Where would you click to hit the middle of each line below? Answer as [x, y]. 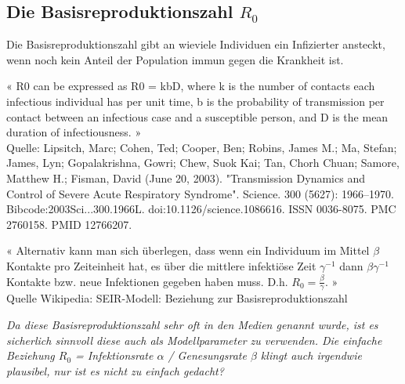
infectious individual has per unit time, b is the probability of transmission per [195, 101]
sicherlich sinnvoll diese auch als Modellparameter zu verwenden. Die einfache [194, 340]
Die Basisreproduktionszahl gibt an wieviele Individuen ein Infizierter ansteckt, [196, 44]
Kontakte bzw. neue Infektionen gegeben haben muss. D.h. [147, 281]
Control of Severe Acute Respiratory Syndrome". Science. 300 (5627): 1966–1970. [200, 193]
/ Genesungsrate [207, 355]
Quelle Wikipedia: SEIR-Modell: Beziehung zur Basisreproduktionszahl [177, 298]
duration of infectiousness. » [74, 132]
